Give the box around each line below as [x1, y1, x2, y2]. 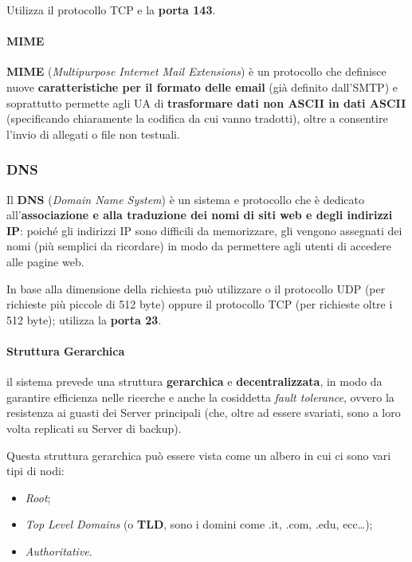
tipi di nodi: [6, 462, 65, 479]
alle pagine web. [6, 253, 84, 269]
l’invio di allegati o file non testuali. [6, 125, 180, 142]
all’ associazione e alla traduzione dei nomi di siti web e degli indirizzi [6, 206, 393, 223]
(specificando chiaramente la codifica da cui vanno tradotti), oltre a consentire [6, 110, 388, 127]
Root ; [25, 489, 51, 505]
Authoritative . [25, 542, 92, 559]
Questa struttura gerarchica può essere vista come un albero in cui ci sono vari [6, 446, 391, 463]
